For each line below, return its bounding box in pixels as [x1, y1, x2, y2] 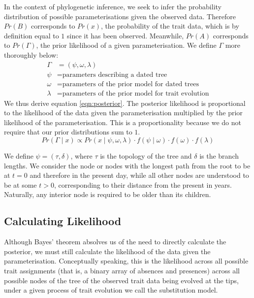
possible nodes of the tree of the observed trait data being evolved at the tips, [4, 275, 239, 285]
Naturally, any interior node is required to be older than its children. [4, 189, 211, 199]
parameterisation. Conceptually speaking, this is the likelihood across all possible [4, 256, 249, 266]
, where [70, 151, 93, 161]
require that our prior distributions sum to [4, 127, 132, 137]
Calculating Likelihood [4, 213, 122, 229]
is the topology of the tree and [100, 151, 192, 161]
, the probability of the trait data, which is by [100, 21, 239, 31]
